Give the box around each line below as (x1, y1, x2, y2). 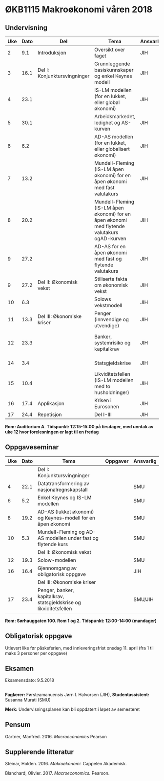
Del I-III (94, 411, 112, 418)
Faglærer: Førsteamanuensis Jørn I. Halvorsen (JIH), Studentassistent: (5, 691, 150, 698)
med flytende (94, 223, 125, 230)
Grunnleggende (94, 60, 130, 67)
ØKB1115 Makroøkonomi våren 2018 (5, 4, 153, 15)
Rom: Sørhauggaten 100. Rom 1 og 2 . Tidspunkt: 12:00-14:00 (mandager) (5, 618, 157, 624)
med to (94, 383, 111, 390)
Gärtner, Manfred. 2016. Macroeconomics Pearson (5, 733, 107, 739)
